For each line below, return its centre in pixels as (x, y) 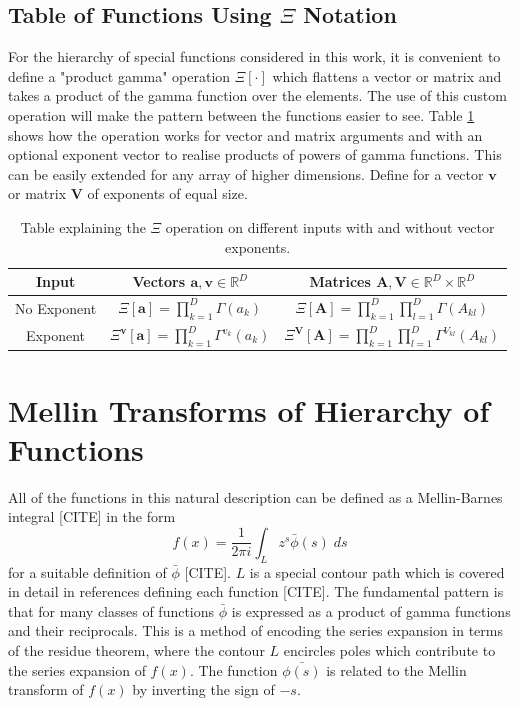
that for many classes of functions (111, 610)
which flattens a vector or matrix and (387, 75)
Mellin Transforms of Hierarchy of (249, 409)
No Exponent (56, 308)
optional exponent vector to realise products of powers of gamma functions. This (255, 154)
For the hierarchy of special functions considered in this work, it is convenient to (254, 56)
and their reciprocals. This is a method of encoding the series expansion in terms (255, 630)
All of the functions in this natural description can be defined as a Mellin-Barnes (255, 496)
